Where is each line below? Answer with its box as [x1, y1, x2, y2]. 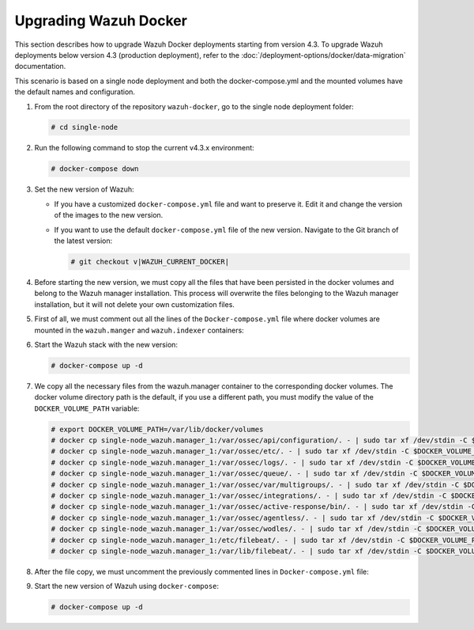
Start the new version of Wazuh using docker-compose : [34, 582, 220, 591]
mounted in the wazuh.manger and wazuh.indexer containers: [34, 325, 244, 335]
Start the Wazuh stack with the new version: [34, 340, 178, 349]
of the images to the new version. [54, 211, 164, 220]
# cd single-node [51, 123, 118, 132]
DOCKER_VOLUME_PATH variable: [34, 404, 140, 413]
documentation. [14, 62, 66, 71]
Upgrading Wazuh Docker [14, 12, 187, 29]
